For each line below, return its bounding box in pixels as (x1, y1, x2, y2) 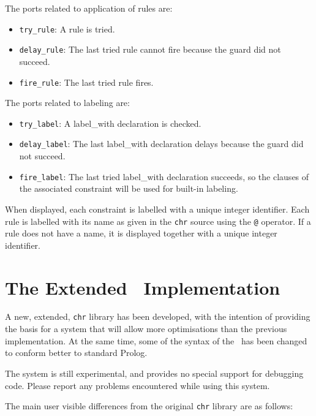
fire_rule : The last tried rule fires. (19, 75, 154, 88)
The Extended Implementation (5, 274, 280, 300)
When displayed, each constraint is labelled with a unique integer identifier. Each (5, 202, 310, 215)
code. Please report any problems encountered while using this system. (5, 379, 270, 391)
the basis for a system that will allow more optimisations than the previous (5, 322, 287, 335)
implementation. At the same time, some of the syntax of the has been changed (5, 334, 307, 347)
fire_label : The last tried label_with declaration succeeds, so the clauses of (19, 170, 309, 183)
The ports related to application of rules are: (5, 2, 173, 14)
